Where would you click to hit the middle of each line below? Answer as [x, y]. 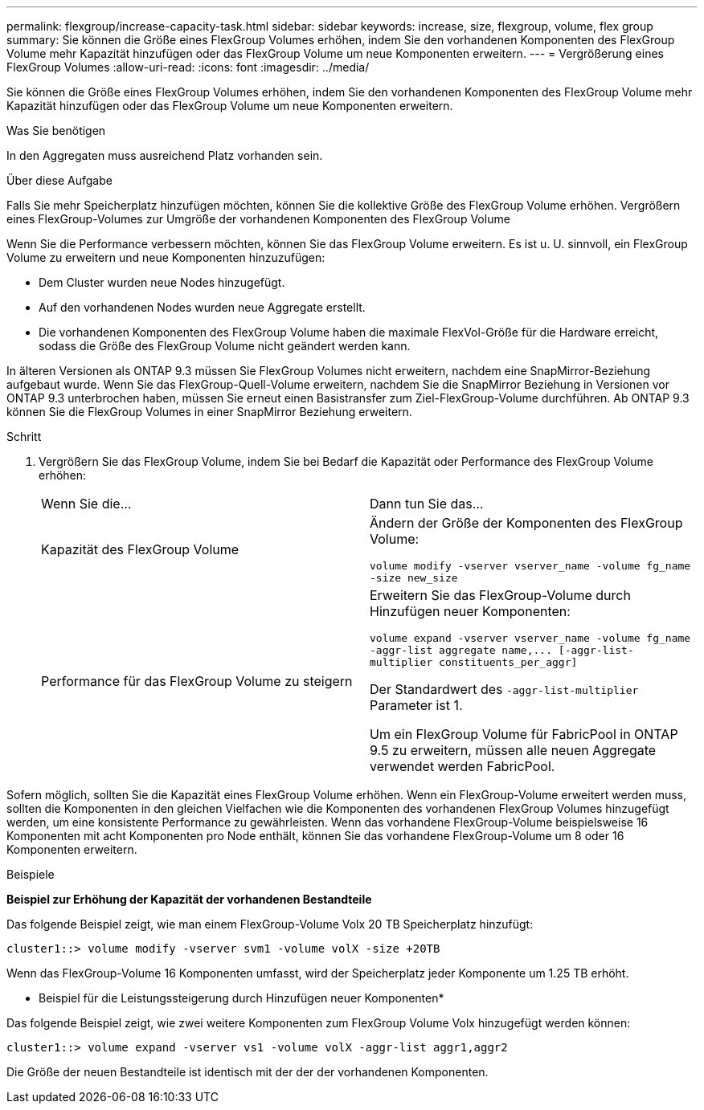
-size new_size [414, 578]
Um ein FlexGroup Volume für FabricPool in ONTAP [524, 734]
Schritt [24, 437]
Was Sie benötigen [56, 131]
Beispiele [31, 874]
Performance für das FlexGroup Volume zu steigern [197, 681]
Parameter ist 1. [416, 705]
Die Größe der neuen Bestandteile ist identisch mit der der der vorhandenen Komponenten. [248, 1072]
